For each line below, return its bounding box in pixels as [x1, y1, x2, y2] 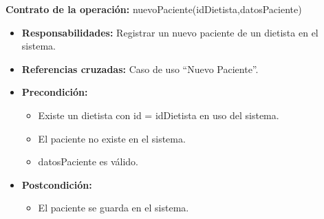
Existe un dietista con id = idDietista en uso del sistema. [38, 107, 279, 122]
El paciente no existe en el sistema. [38, 131, 186, 145]
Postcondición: [21, 177, 92, 191]
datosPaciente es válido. [38, 154, 138, 169]
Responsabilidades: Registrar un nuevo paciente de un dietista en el [21, 25, 318, 39]
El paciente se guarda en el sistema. [38, 200, 189, 215]
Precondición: [21, 85, 88, 99]
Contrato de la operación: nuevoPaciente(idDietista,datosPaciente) [6, 2, 302, 16]
